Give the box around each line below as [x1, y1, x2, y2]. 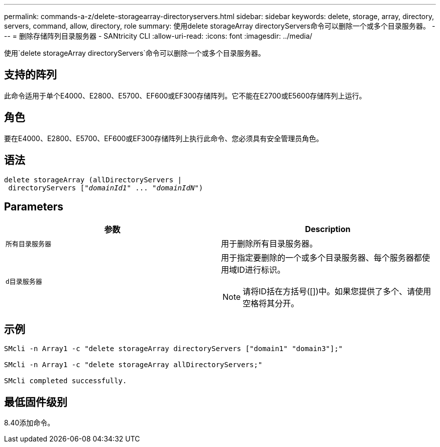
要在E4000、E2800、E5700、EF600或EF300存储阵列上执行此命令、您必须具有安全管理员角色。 [4, 134, 323, 143]
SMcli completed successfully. [4, 377, 127, 385]
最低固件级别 [4, 395, 67, 408]
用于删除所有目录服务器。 [221, 239, 318, 249]
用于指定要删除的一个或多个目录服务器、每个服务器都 [221, 253, 422, 263]
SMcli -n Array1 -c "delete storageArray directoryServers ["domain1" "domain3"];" [4, 345, 343, 353]
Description [305, 224, 351, 235]
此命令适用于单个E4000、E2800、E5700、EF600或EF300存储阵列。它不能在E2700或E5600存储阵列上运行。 [4, 91, 366, 100]
